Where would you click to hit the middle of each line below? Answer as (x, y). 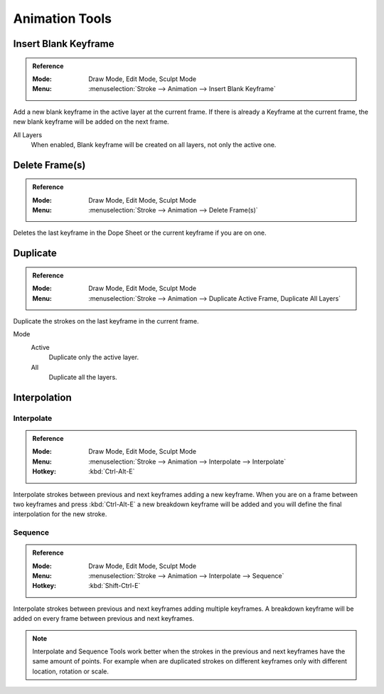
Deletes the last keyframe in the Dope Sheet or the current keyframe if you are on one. (140, 233)
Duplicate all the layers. (83, 378)
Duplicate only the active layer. (94, 357)
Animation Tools (62, 18)
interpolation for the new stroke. (60, 514)
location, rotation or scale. (71, 671)
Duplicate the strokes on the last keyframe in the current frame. (106, 321)
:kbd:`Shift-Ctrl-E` (114, 586)
